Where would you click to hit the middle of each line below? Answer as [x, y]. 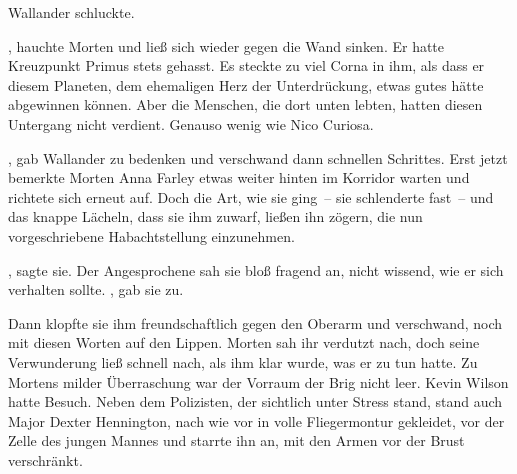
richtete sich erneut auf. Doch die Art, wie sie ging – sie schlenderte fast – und [251, 196]
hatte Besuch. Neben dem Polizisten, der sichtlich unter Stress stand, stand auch [255, 401]
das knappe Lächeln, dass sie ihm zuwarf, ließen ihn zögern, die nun [215, 216]
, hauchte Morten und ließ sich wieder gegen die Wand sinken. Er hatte [226, 45]
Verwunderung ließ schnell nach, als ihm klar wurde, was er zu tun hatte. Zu [243, 361]
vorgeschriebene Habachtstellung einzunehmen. [151, 235]
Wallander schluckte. [71, 12]
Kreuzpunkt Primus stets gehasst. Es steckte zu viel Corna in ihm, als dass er [246, 65]
